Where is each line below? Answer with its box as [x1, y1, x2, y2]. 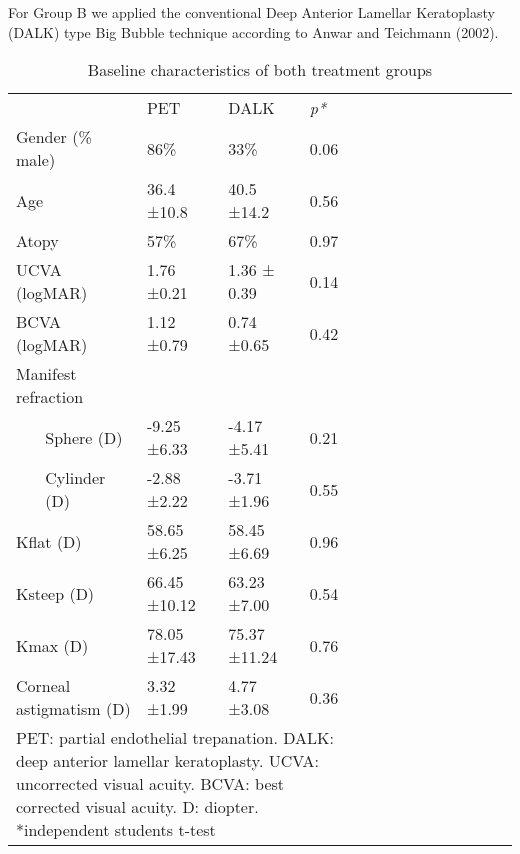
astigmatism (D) [16, 697, 131, 721]
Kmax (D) [16, 633, 89, 657]
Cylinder [45, 466, 106, 490]
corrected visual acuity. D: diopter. [16, 795, 259, 819]
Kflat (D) [16, 529, 82, 553]
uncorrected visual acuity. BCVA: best [16, 772, 285, 796]
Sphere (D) [45, 425, 123, 449]
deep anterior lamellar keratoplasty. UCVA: [16, 749, 319, 773]
